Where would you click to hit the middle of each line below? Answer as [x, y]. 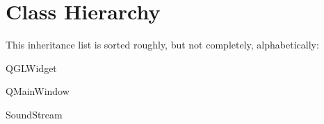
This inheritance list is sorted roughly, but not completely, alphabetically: [162, 45]
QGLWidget [31, 68]
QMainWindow [38, 91]
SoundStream [34, 114]
